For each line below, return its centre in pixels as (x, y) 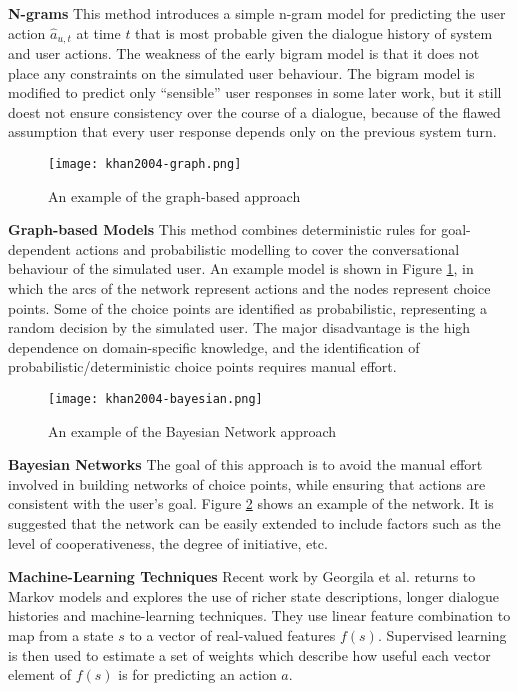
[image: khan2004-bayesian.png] (155, 399)
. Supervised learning (442, 635)
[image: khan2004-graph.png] (145, 164)
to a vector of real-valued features (232, 635)
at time (98, 32)
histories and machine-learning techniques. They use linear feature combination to (259, 615)
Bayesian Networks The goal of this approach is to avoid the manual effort (245, 464)
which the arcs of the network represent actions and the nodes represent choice (249, 288)
